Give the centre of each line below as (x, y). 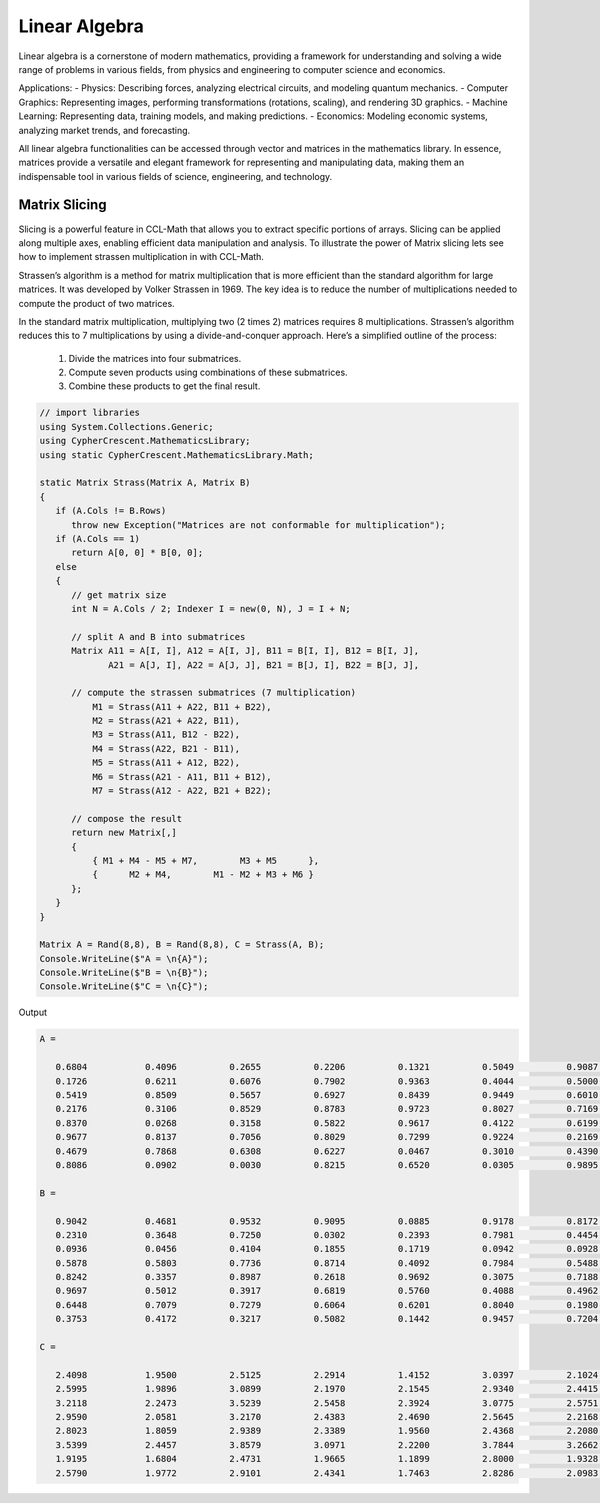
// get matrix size (119, 594)
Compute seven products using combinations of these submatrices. (208, 372)
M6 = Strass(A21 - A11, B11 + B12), (181, 776)
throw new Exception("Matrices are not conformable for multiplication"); (258, 524)
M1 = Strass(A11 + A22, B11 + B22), (181, 706)
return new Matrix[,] (124, 833)
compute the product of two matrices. (96, 303)
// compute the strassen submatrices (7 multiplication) (214, 693)
